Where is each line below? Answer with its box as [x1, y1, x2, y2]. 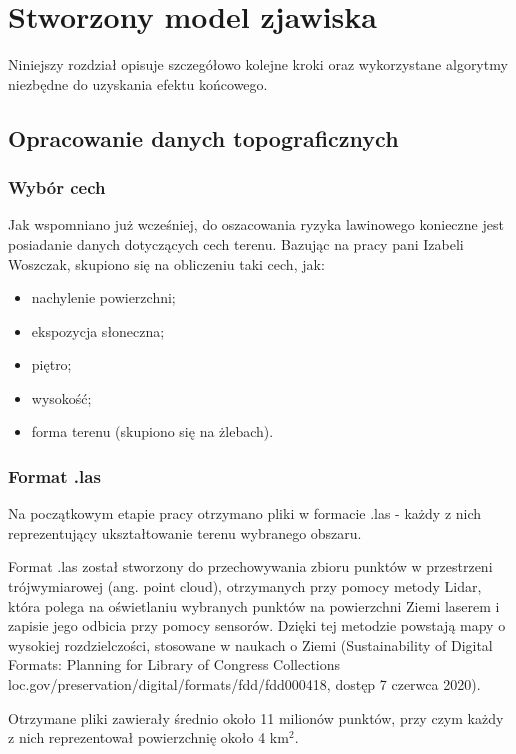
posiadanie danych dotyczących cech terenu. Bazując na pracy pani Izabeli [8, 233, 464, 254]
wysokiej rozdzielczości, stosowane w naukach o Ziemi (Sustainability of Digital [8, 634, 493, 655]
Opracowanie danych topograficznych [8, 122, 399, 153]
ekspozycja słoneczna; [31, 320, 165, 341]
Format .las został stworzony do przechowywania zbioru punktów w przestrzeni [8, 556, 493, 577]
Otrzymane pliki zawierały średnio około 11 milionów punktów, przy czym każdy [8, 707, 504, 728]
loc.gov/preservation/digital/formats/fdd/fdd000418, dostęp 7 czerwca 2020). [8, 674, 481, 695]
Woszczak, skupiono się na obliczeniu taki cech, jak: [8, 253, 325, 274]
